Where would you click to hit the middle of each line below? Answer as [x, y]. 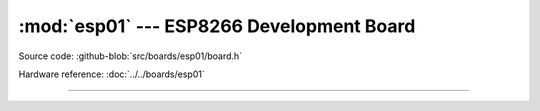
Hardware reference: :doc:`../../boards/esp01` [111, 74]
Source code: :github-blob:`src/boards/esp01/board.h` [130, 56]
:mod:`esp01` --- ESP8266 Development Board [217, 26]
